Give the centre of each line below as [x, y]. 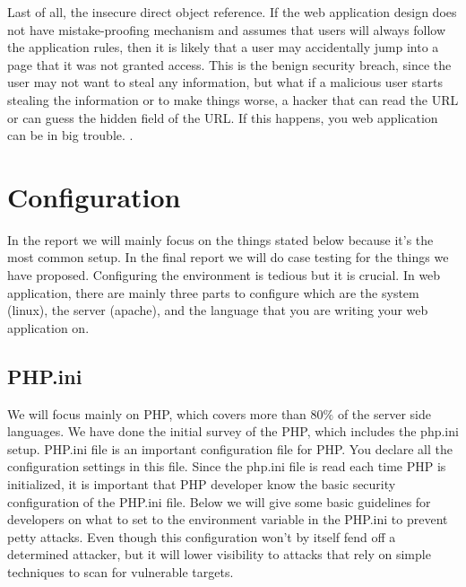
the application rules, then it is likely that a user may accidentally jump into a [223, 47]
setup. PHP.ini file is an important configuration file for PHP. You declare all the [230, 448]
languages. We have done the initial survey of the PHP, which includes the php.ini [233, 431]
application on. [48, 327]
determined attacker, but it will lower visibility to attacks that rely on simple [219, 554]
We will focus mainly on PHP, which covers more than [157, 413]
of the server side [384, 413]
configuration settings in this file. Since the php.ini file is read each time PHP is [227, 466]
